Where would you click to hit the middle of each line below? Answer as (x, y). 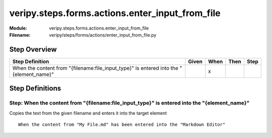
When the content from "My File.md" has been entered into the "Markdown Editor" (122, 125)
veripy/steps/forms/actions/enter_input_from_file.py (103, 35)
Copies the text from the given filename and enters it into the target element (88, 113)
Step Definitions (35, 89)
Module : (18, 28)
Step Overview (33, 49)
